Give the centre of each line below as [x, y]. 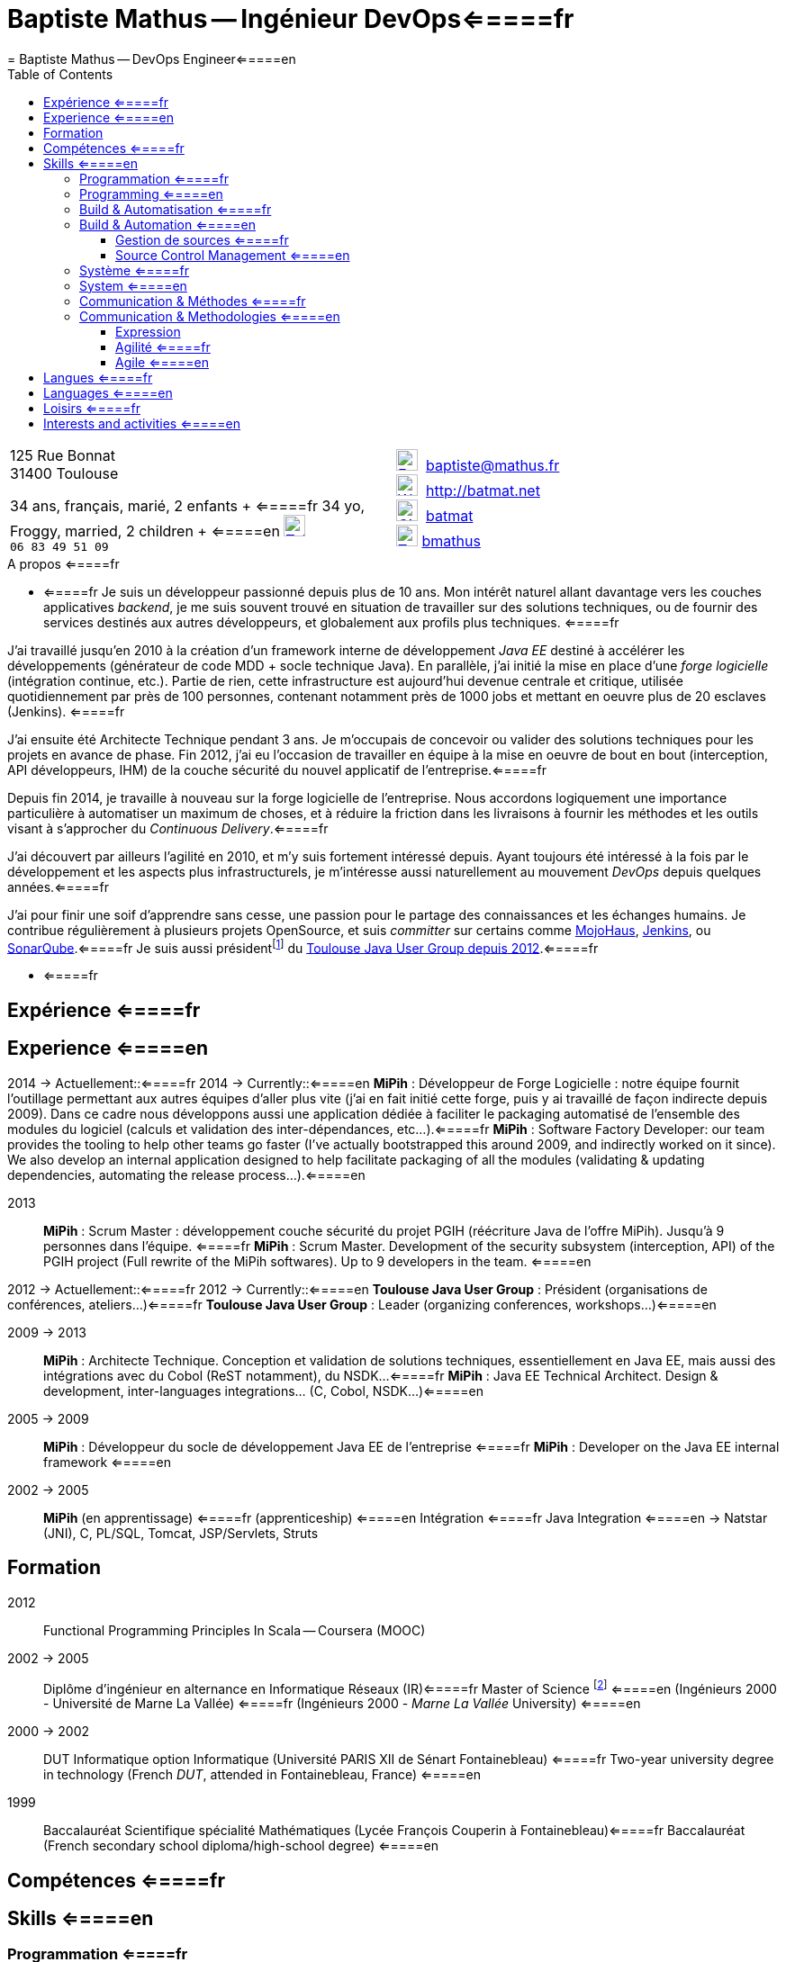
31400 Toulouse [64, 473]
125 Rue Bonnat [63, 455]
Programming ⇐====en [151, 193]
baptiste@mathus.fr [493, 466]
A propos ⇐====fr [63, 563]
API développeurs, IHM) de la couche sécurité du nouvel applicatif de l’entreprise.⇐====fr [277, 769]
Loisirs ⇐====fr [92, 408]
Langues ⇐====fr [98, 377]
